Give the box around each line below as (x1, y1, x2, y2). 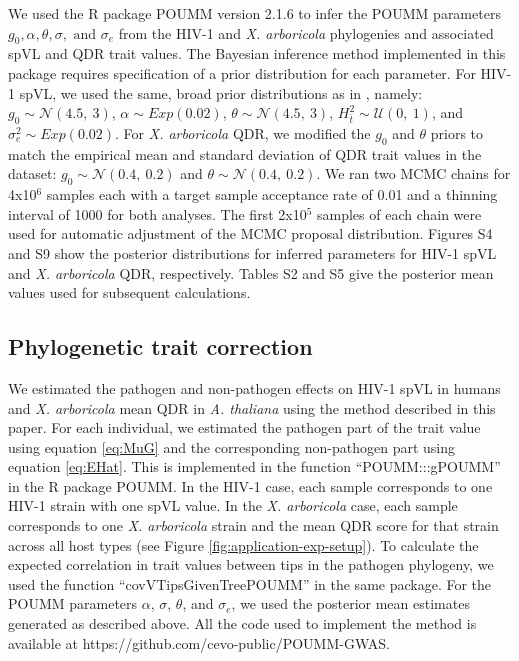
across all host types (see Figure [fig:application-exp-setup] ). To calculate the (8, 534, 479, 555)
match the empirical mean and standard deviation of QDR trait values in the (8, 143, 482, 164)
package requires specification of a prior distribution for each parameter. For (8, 62, 476, 83)
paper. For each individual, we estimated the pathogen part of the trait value (8, 417, 481, 438)
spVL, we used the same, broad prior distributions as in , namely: (19, 82, 423, 103)
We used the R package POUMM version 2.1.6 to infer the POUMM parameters (8, 3, 501, 23)
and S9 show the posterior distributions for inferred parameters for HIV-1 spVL (8, 242, 497, 263)
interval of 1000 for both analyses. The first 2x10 (8, 203, 307, 224)
